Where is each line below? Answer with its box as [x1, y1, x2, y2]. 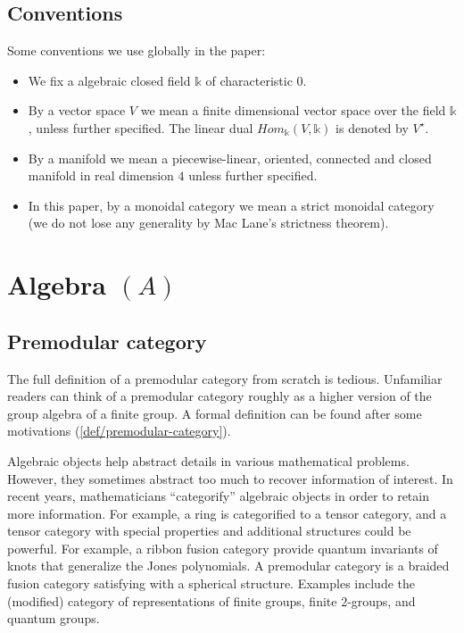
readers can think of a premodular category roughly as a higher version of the [7, 387, 432, 405]
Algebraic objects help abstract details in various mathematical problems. [7, 451, 410, 470]
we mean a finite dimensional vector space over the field [140, 101, 446, 120]
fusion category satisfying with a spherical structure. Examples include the [7, 574, 416, 593]
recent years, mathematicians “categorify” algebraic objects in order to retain [7, 487, 429, 505]
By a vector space [28, 101, 126, 120]
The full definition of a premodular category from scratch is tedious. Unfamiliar [7, 369, 443, 387]
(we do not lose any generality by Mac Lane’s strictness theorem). [28, 213, 389, 232]
